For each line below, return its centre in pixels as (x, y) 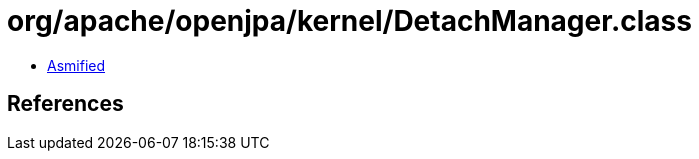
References (65, 104)
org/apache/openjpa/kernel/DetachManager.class (349, 21)
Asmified (76, 65)
